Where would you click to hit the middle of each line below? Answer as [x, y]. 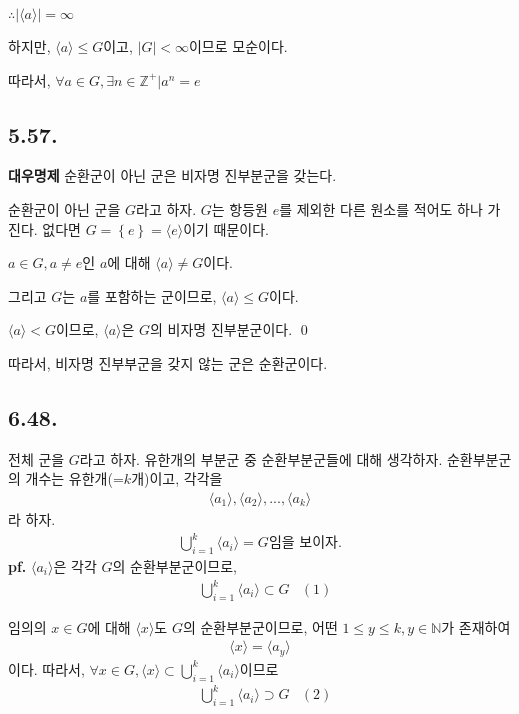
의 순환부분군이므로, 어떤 [260, 626]
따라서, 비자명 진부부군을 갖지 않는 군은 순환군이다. [168, 362]
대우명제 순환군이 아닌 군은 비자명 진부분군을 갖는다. [172, 175]
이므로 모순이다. [238, 46]
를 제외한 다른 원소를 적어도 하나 [381, 208]
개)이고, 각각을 [177, 478]
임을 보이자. [305, 543]
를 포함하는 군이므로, [152, 295]
